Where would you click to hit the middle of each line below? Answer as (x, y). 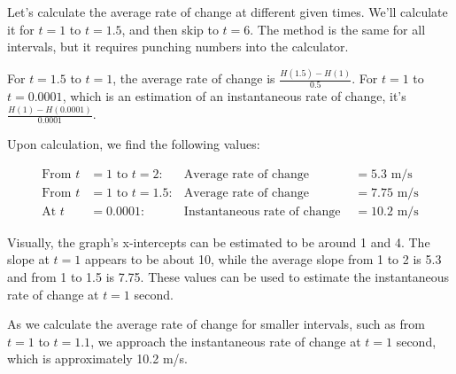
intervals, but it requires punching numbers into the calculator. (178, 47)
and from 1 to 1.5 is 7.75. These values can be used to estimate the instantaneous (228, 277)
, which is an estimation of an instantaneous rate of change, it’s (234, 96)
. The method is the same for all (338, 29)
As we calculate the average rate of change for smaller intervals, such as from (216, 324)
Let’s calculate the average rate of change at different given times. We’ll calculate (228, 12)
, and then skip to (170, 29)
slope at (28, 259)
